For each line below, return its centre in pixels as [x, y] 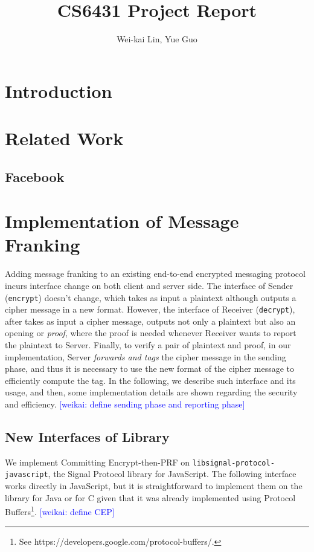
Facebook [35, 176]
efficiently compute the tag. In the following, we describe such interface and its [150, 380]
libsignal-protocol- [233, 463]
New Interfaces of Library [87, 437]
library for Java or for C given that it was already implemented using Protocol [150, 497]
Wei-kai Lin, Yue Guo [157, 39]
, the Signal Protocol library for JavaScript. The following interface [172, 474]
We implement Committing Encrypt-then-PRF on [98, 462]
